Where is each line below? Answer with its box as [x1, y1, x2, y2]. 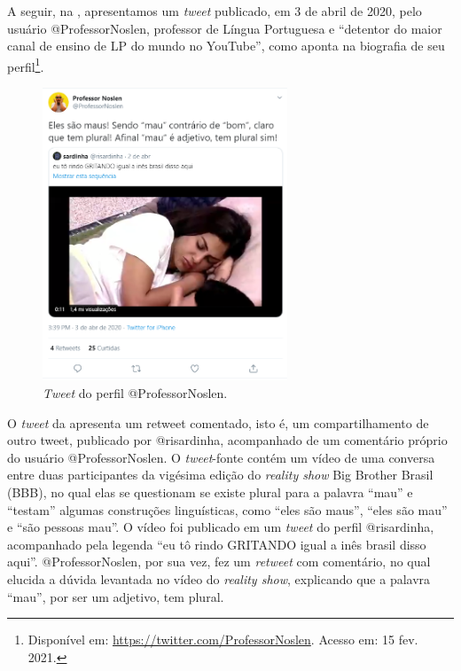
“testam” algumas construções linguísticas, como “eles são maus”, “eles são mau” [7, 500, 448, 519]
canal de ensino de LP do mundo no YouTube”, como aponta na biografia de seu [7, 36, 445, 55]
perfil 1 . [7, 54, 44, 75]
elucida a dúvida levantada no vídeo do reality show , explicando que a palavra [7, 569, 431, 588]
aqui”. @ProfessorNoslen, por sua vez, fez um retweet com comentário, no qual [7, 552, 431, 571]
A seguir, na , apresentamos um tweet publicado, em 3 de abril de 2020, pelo [7, 2, 422, 20]
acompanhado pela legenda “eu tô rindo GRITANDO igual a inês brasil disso [7, 534, 426, 553]
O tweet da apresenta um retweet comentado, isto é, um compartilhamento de [7, 413, 429, 432]
